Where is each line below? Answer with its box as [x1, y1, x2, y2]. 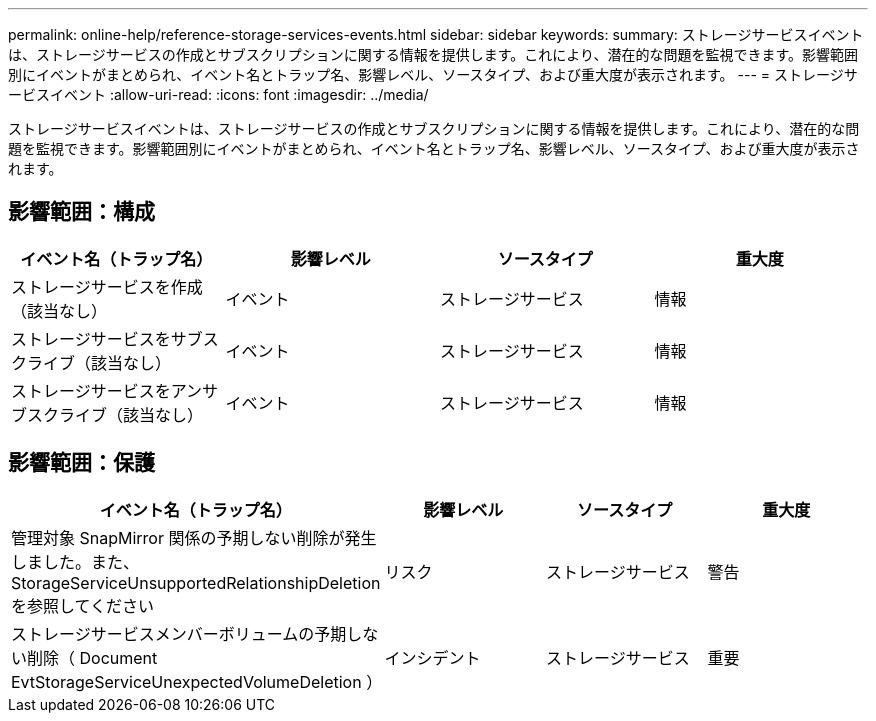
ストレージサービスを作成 [11, 276, 203, 297]
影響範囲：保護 [8, 450, 155, 476]
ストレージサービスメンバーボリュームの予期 [11, 623, 347, 644]
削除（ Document [27, 647, 158, 668]
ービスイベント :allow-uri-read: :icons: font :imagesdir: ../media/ [8, 86, 429, 103]
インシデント [384, 647, 481, 668]
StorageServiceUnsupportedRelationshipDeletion [11, 572, 381, 593]
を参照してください [11, 595, 155, 616]
